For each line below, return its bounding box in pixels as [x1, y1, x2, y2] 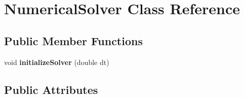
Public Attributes [4, 81, 98, 97]
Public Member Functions [4, 32, 143, 48]
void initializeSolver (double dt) [4, 56, 109, 67]
